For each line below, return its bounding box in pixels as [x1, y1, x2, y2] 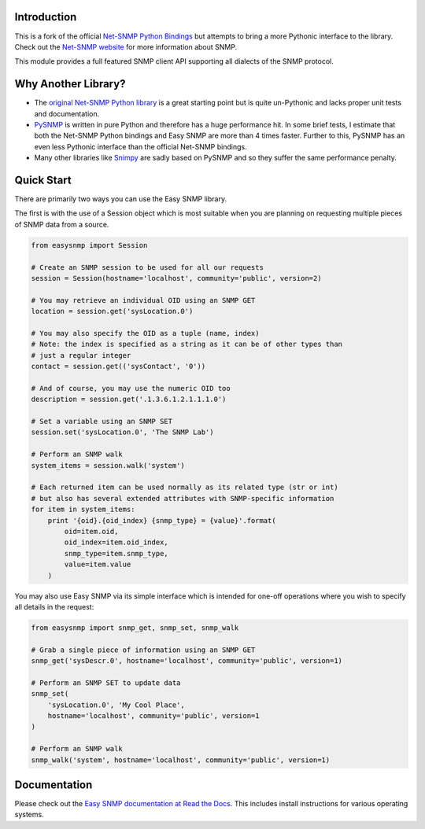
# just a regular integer [31, 351, 131, 359]
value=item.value [64, 560, 131, 569]
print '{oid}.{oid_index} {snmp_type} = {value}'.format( [47, 516, 276, 525]
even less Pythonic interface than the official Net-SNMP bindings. [34, 142, 247, 151]
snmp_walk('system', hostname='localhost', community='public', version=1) [31, 755, 331, 765]
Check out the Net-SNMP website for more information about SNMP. [14, 42, 238, 51]
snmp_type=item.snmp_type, [64, 549, 168, 558]
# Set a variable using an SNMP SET [31, 417, 173, 426]
